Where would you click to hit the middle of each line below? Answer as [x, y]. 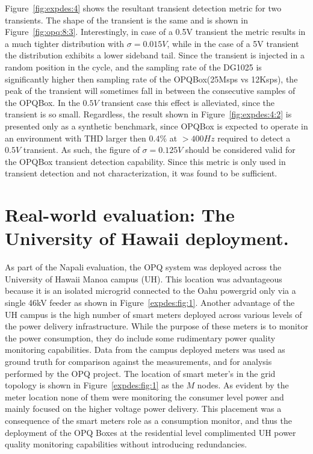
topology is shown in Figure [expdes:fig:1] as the [94, 385]
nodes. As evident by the [243, 385]
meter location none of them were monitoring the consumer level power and [144, 396]
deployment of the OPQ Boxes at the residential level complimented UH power [150, 432]
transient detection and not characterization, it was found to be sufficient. [141, 173]
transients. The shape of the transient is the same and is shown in [126, 20]
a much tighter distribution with [65, 43]
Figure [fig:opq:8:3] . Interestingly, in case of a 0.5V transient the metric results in [155, 32]
